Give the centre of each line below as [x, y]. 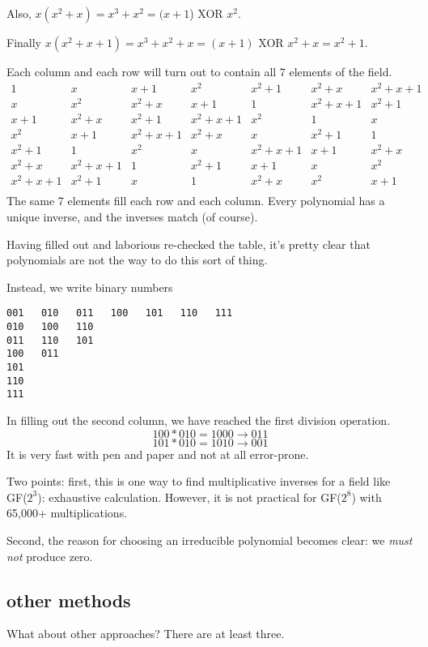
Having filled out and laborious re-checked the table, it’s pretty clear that [189, 244]
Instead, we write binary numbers [90, 287]
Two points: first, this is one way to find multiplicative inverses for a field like [199, 481]
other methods [69, 600]
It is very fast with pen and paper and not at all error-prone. [158, 454]
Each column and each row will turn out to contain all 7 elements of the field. [199, 71]
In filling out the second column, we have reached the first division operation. [199, 420]
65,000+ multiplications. [67, 513]
